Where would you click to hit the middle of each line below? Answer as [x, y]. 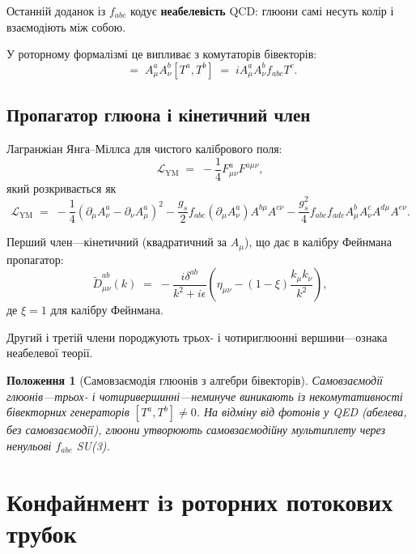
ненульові [29, 445]
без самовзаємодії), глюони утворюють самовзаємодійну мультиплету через [196, 430]
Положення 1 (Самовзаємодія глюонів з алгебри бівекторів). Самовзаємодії [195, 379]
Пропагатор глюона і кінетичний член [159, 115]
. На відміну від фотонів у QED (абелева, [301, 412]
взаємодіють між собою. [66, 26]
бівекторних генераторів [68, 412]
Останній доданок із [56, 11]
